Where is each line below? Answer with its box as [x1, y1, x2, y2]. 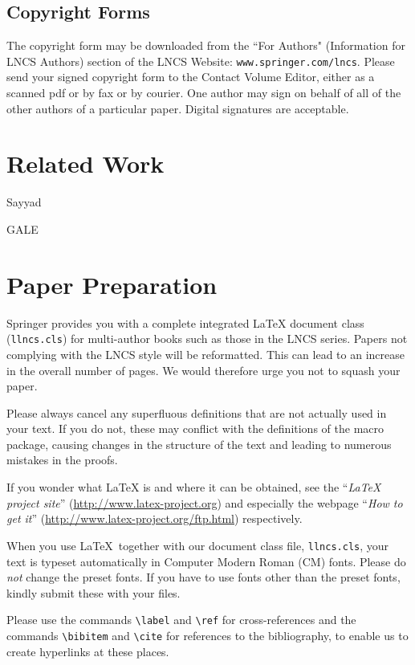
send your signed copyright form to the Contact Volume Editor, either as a [6, 68, 375, 85]
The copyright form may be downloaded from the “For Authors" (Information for [6, 37, 405, 54]
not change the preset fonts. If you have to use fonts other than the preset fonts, [6, 569, 401, 585]
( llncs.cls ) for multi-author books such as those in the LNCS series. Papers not [6, 330, 408, 347]
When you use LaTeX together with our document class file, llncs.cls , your [6, 536, 389, 553]
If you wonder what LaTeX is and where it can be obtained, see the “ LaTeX [6, 479, 381, 496]
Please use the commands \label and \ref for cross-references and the [6, 611, 356, 628]
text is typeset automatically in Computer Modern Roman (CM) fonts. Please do [6, 553, 406, 569]
